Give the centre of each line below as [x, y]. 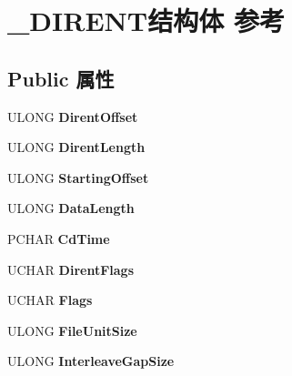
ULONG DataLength [71, 208]
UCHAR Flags [50, 300]
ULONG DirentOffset [73, 116]
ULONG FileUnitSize [72, 330]
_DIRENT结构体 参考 [146, 20]
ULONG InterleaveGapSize [91, 361]
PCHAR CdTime [59, 238]
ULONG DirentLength [76, 147]
